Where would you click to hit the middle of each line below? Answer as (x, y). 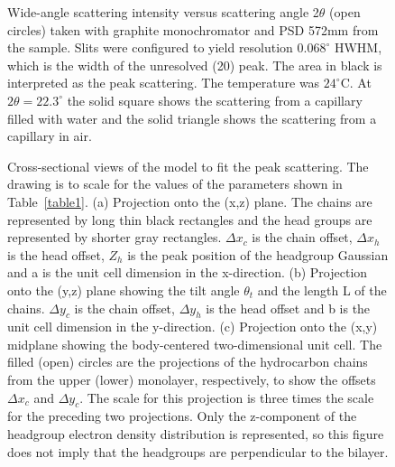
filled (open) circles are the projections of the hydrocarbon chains (188, 362)
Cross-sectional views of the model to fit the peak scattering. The (188, 166)
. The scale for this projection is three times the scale (227, 397)
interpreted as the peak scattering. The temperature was (164, 83)
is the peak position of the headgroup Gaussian (258, 254)
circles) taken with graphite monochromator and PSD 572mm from (193, 29)
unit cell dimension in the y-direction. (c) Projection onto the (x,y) (193, 327)
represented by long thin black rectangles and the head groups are (190, 219)
